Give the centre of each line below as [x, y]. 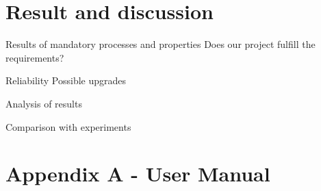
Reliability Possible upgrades [66, 80]
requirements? [35, 57]
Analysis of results [44, 103]
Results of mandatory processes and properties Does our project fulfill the [160, 44]
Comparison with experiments [68, 126]
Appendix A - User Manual [138, 174]
